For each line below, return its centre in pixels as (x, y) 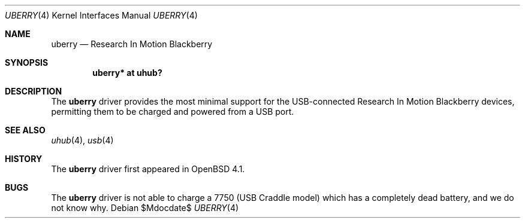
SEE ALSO (25, 130)
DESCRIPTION (34, 91)
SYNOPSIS (27, 62)
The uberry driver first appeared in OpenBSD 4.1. (148, 169)
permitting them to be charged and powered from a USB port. (173, 111)
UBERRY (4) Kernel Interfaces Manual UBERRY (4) (101, 15)
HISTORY (24, 159)
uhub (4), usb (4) (82, 140)
